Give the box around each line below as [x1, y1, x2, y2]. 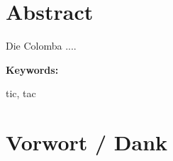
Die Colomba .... [6, 38, 77, 53]
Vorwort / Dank [6, 128, 168, 157]
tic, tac [6, 86, 36, 101]
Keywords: [6, 62, 59, 77]
